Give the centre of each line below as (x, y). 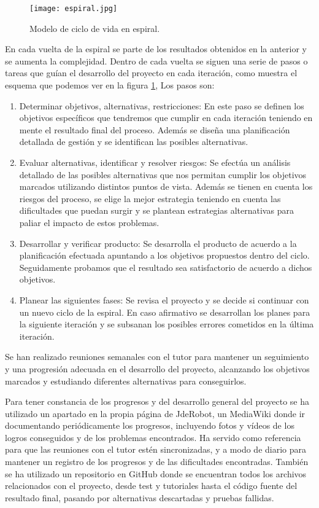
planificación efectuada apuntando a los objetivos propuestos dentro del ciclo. (164, 255)
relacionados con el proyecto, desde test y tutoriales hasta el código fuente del (151, 486)
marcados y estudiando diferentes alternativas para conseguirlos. (126, 381)
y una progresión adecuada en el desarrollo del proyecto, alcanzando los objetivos (157, 368)
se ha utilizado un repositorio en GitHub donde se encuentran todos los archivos (156, 473)
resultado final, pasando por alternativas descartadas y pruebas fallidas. (140, 497)
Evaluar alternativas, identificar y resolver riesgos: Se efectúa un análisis (155, 162)
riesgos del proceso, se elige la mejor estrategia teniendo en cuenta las (150, 198)
